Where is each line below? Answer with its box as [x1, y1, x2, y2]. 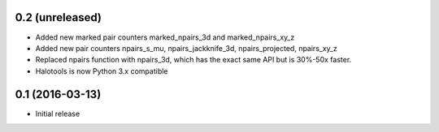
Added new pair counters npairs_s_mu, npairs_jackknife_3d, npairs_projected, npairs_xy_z [35, 43, 337, 53]
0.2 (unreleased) [15, 11, 102, 24]
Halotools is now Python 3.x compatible [35, 66, 168, 76]
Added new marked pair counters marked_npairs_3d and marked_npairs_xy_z [35, 32, 295, 42]
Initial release [35, 109, 80, 118]
